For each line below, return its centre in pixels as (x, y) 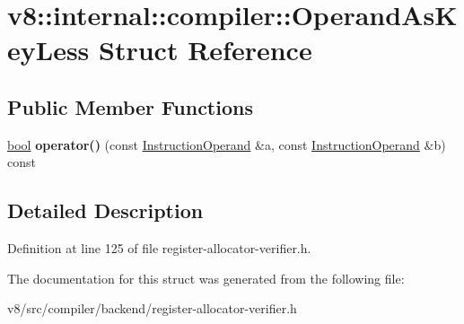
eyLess (48, 50)
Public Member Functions (130, 106)
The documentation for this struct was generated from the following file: (206, 278)
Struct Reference (206, 50)
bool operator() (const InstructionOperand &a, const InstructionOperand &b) (227, 144)
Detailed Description (105, 210)
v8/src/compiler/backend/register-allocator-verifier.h (152, 308)
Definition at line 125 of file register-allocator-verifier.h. (159, 248)
